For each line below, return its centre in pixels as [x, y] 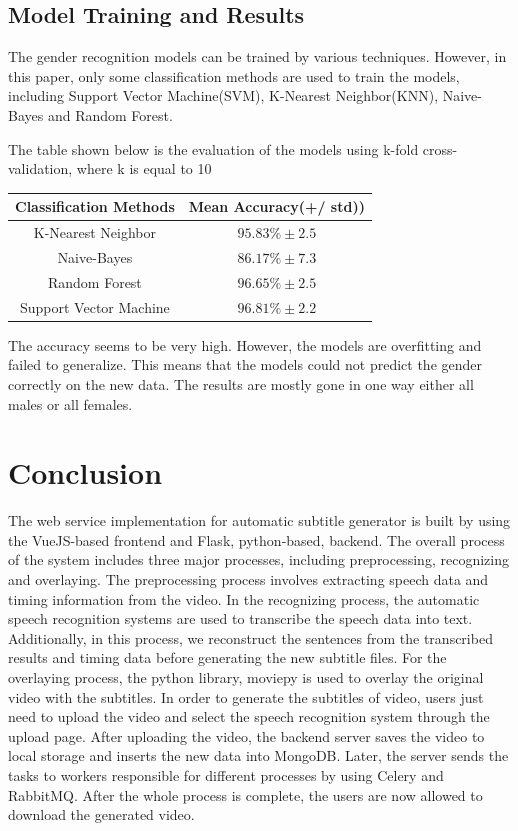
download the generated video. [101, 814]
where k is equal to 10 [144, 168]
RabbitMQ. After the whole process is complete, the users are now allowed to [245, 794]
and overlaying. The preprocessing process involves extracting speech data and [248, 579]
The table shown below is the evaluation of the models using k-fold [213, 148]
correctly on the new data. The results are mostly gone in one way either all [241, 383]
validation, [40, 168]
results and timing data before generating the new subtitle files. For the [227, 657]
